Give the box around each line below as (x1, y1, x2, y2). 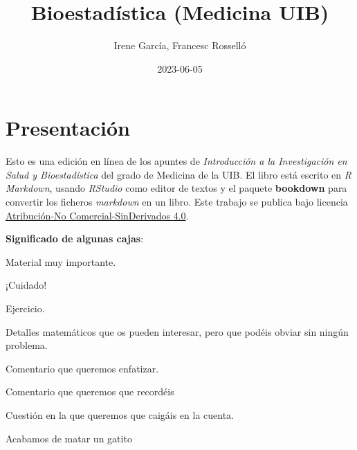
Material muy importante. (6, 254, 116, 269)
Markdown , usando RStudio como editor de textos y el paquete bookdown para (6, 181, 347, 195)
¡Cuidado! (6, 278, 47, 292)
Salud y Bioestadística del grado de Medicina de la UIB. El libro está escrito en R (6, 167, 351, 181)
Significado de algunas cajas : (6, 231, 144, 246)
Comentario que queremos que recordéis (6, 384, 174, 399)
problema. (6, 338, 48, 352)
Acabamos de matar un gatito (6, 431, 132, 445)
